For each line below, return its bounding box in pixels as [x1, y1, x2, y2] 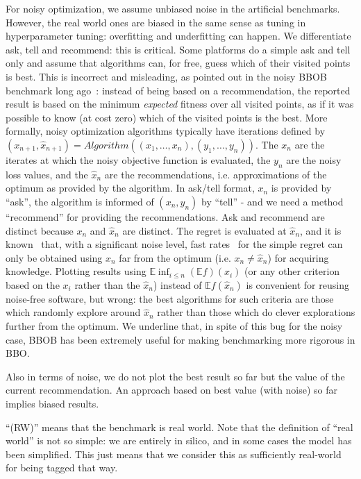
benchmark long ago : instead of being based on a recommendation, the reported [6, 83, 351, 97]
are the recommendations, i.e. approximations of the [104, 167, 327, 181]
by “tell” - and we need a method [201, 194, 344, 208]
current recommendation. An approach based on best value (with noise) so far [6, 383, 338, 397]
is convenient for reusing [246, 277, 349, 292]
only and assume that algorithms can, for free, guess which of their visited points [6, 56, 351, 70]
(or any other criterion [244, 264, 340, 278]
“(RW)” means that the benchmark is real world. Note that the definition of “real [6, 419, 353, 434]
